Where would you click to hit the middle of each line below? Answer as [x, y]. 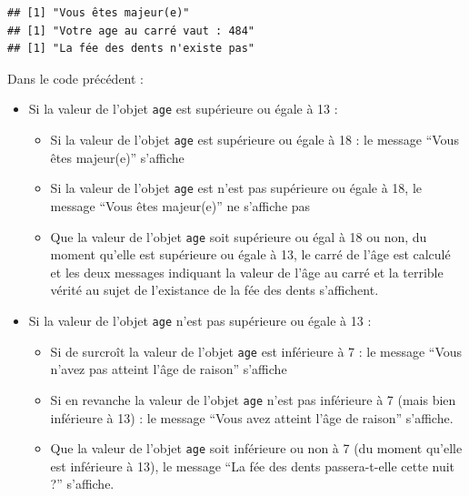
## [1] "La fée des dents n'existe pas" [131, 49]
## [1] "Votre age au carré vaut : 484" [131, 30]
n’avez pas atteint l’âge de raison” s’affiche [169, 369]
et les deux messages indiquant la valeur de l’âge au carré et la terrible [247, 272]
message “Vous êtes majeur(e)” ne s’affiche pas [180, 205]
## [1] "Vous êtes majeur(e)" [99, 13]
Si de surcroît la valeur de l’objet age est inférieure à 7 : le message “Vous [256, 351]
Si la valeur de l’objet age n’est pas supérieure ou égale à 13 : [200, 320]
